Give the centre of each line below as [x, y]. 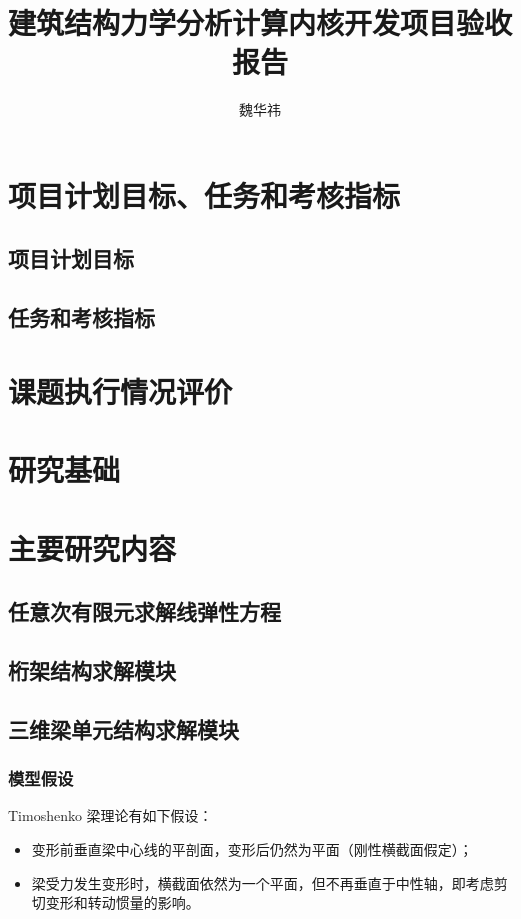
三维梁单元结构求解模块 [123, 728]
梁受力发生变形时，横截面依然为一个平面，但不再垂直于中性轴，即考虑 [262, 882]
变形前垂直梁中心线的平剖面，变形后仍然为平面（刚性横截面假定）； [252, 848]
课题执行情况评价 [120, 390]
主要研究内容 [92, 547]
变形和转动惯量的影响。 [122, 902]
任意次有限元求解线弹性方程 [144, 611]
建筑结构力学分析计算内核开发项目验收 [260, 22]
